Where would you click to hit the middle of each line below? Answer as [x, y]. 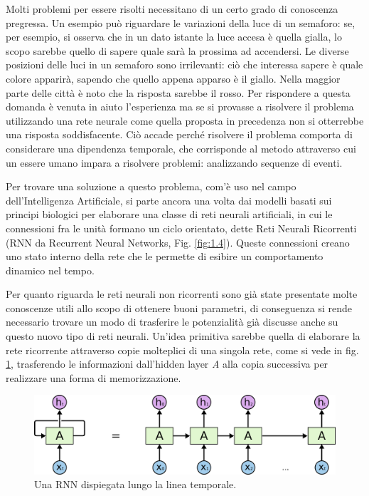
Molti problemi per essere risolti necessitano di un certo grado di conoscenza [172, 9]
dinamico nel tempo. [50, 270]
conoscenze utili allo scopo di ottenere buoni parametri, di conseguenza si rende [179, 308]
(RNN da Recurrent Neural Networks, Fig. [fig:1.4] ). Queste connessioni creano [178, 242]
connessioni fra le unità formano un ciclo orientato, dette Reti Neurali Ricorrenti [181, 228]
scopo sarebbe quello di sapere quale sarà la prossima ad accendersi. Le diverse [177, 50]
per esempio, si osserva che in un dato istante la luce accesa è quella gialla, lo [174, 37]
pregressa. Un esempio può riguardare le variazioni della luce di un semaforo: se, [181, 22]
